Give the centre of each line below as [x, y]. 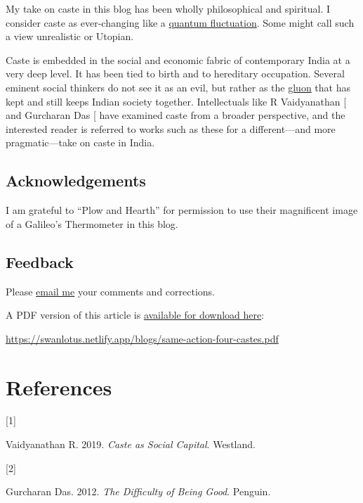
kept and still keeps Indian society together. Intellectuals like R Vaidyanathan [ [176, 101]
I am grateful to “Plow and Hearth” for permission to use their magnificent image [182, 210]
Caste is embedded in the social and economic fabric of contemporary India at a [178, 59]
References [59, 387]
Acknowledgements [76, 180]
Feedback [40, 261]
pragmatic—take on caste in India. [80, 142]
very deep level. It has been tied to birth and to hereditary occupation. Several [175, 74]
